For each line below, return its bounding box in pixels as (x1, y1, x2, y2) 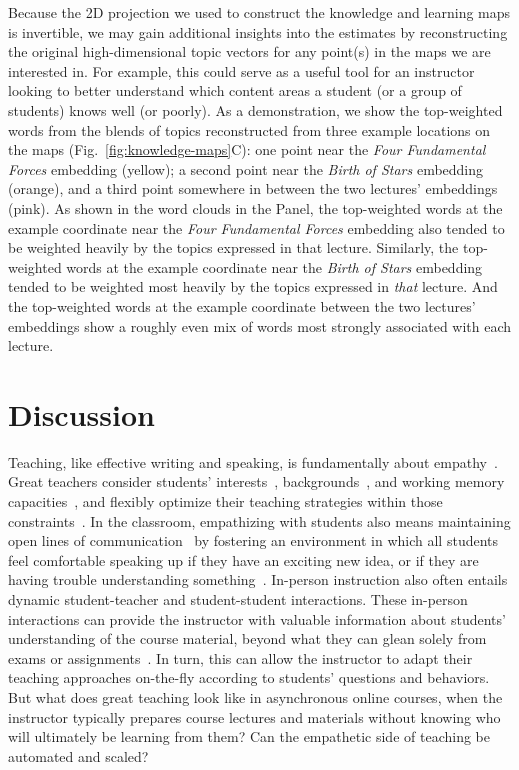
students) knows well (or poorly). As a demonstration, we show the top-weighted (8, 99, 503, 120)
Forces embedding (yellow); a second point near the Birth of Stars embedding (8, 158, 484, 179)
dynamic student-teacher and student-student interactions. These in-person (8, 588, 468, 609)
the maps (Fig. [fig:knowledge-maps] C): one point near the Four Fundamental (8, 139, 486, 160)
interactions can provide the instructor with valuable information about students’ (8, 608, 506, 629)
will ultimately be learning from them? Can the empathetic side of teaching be (8, 726, 490, 747)
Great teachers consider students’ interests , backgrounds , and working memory (8, 471, 505, 492)
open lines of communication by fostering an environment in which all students (8, 530, 499, 551)
